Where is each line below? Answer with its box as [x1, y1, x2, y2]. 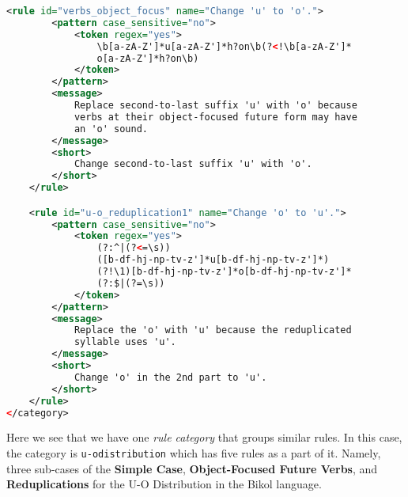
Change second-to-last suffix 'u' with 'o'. [74, 158, 312, 170]
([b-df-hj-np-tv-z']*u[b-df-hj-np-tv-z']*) [96, 254, 330, 266]
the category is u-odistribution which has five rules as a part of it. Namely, [6, 445, 381, 461]
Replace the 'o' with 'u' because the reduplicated [74, 324, 352, 336]
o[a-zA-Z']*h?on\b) [96, 52, 199, 64]
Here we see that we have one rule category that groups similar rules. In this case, [6, 429, 402, 446]
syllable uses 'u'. [74, 336, 176, 348]
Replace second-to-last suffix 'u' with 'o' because [74, 100, 357, 111]
